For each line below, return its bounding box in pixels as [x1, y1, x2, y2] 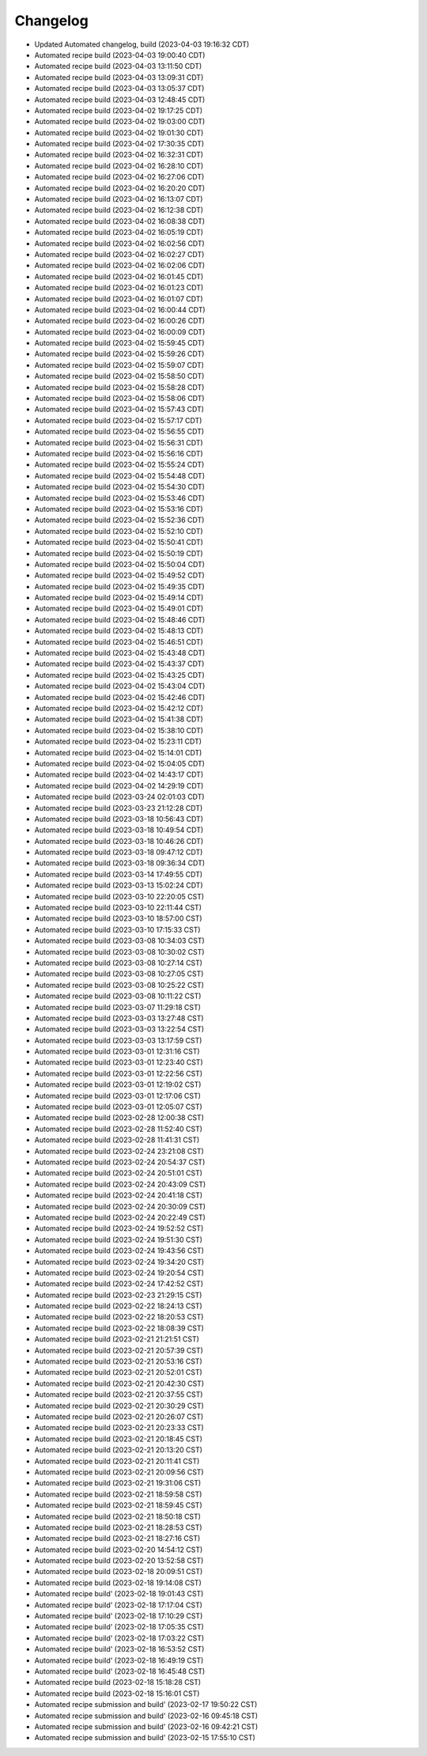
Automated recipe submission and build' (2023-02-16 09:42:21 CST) [34, 1721, 259, 1731]
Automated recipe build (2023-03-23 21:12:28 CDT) [34, 803, 203, 812]
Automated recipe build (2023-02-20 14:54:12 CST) [34, 1545, 203, 1554]
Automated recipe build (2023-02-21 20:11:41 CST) [34, 1456, 200, 1466]
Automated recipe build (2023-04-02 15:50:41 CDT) [34, 538, 203, 547]
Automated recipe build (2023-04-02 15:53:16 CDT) [34, 504, 203, 513]
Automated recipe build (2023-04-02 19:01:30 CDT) [34, 127, 204, 138]
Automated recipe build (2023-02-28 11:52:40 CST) [34, 1124, 203, 1133]
